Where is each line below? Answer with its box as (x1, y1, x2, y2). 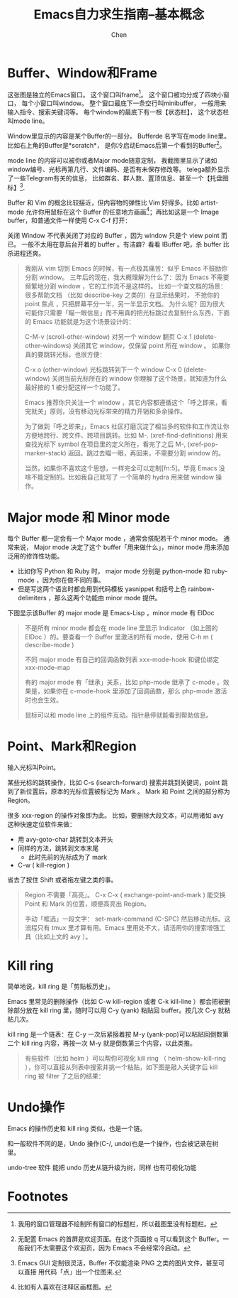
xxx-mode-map (24, 664, 71, 672)
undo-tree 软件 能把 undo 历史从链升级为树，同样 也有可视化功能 (7, 1163, 197, 1172)
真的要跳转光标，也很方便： (24, 350, 106, 359)
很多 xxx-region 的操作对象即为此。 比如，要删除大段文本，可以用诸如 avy (7, 811, 225, 820)
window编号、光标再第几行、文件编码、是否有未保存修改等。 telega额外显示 (7, 165, 230, 173)
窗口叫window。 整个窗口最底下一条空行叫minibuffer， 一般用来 (40, 99, 227, 107)
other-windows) (24, 342, 72, 350)
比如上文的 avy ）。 (37, 932, 92, 941)
